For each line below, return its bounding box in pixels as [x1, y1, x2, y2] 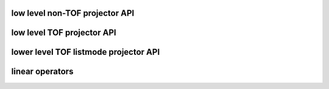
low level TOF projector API [11, 27, 116, 38]
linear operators [11, 66, 74, 77]
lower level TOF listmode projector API [11, 47, 160, 57]
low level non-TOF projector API [11, 8, 135, 18]
